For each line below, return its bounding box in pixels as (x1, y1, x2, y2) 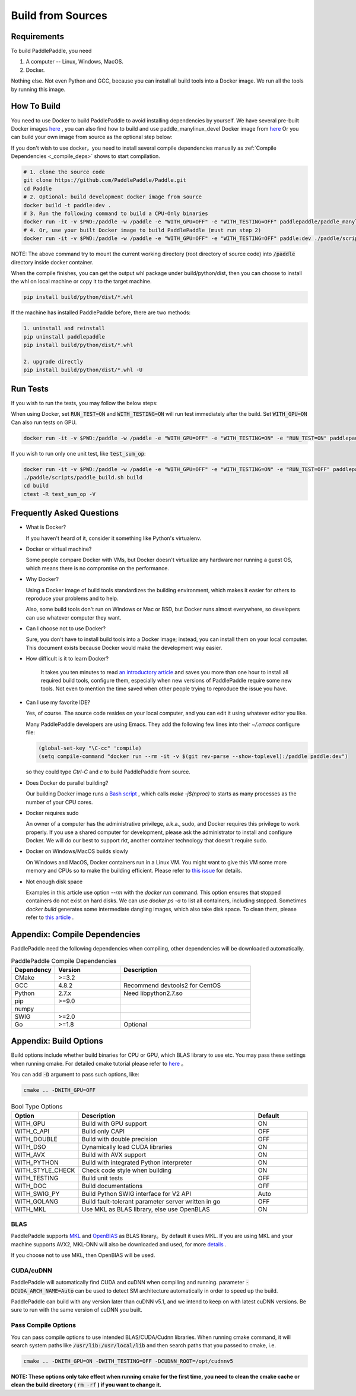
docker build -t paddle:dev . (23, 202, 112, 209)
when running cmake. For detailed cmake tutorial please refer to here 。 (11, 1060, 187, 1067)
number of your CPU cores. (26, 798, 93, 806)
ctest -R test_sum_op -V (23, 491, 96, 497)
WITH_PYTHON (14, 1158, 59, 1167)
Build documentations (81, 1182, 143, 1190)
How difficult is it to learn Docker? (26, 655, 109, 662)
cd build (23, 482, 49, 489)
